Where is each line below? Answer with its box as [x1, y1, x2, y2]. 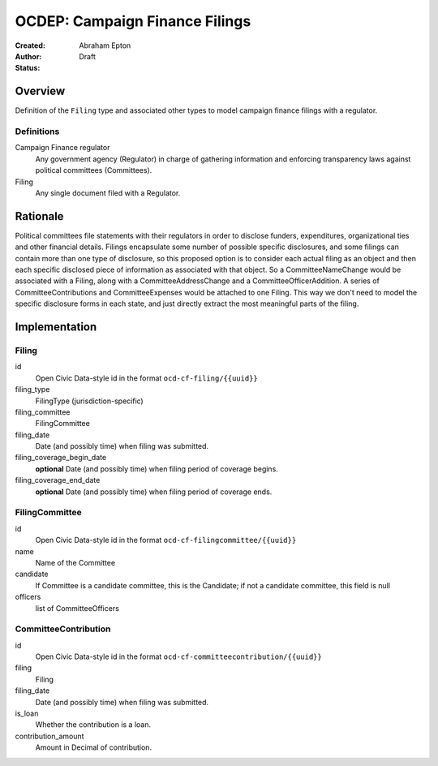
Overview [15, 84, 66, 98]
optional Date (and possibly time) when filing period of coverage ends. [35, 487, 273, 497]
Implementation [15, 321, 97, 334]
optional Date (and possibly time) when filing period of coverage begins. [35, 463, 279, 474]
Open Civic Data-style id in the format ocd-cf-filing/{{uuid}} [35, 373, 259, 383]
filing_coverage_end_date [15, 476, 101, 485]
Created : [15, 41, 46, 50]
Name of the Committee [35, 557, 116, 567]
